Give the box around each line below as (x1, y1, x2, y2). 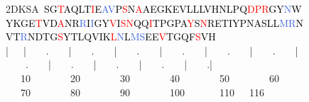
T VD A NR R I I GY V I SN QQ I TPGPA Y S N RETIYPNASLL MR (35, 15, 296, 30)
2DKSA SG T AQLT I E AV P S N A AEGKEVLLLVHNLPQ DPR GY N (6, 1, 292, 16)
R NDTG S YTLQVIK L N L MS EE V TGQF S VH (20, 29, 216, 44)
